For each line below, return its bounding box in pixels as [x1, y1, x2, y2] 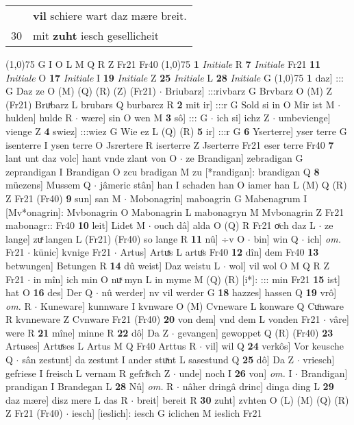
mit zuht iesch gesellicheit [33, 27, 159, 43]
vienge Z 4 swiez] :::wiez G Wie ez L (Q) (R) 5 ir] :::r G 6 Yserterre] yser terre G [5, 123, 347, 138]
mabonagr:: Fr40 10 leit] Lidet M [5, 218, 146, 232]
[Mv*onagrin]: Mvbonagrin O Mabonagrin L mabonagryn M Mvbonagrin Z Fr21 [5, 204, 344, 219]
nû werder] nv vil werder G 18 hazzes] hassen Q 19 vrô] [101, 285, 337, 300]
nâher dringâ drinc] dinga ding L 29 [182, 379, 334, 393]
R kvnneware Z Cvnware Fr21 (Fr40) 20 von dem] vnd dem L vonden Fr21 [5, 312, 320, 326]
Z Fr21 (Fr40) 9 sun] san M [5, 191, 121, 205]
